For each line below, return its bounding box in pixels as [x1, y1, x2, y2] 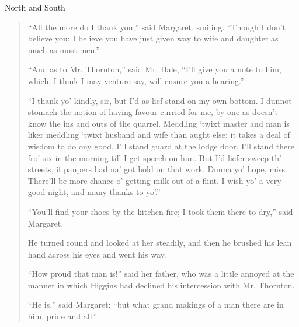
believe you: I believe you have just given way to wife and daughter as [27, 32, 279, 44]
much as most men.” [27, 43, 100, 55]
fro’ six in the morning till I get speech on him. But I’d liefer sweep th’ [27, 151, 281, 163]
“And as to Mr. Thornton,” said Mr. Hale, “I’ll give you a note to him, [27, 63, 281, 75]
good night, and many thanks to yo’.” [27, 186, 161, 198]
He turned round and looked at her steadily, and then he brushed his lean [27, 236, 292, 249]
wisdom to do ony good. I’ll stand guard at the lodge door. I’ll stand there [27, 140, 294, 152]
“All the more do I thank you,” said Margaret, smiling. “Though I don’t [27, 20, 286, 33]
